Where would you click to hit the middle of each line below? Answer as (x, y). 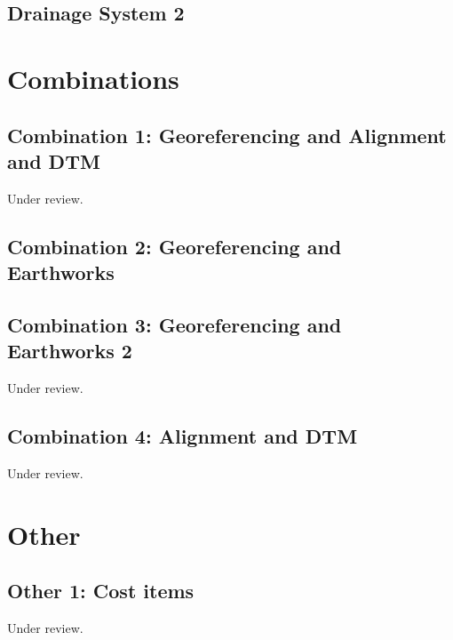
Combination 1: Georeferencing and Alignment (227, 135)
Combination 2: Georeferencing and (175, 246)
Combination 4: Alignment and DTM (183, 436)
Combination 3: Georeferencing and (175, 324)
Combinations (93, 78)
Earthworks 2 (70, 351)
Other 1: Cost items (101, 591)
